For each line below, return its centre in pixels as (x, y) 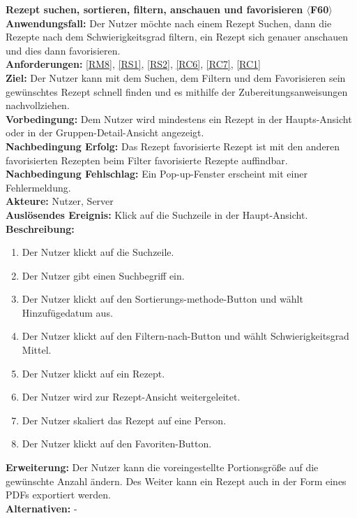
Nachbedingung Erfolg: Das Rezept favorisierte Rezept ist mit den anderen (173, 146)
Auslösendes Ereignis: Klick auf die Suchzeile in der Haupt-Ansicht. (157, 214)
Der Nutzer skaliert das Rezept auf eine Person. (124, 420)
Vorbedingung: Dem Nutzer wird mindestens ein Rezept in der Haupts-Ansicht (179, 118)
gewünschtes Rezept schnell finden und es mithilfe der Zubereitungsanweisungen (177, 91)
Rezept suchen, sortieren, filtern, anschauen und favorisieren (154, 9)
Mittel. (37, 350)
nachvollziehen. (38, 105)
